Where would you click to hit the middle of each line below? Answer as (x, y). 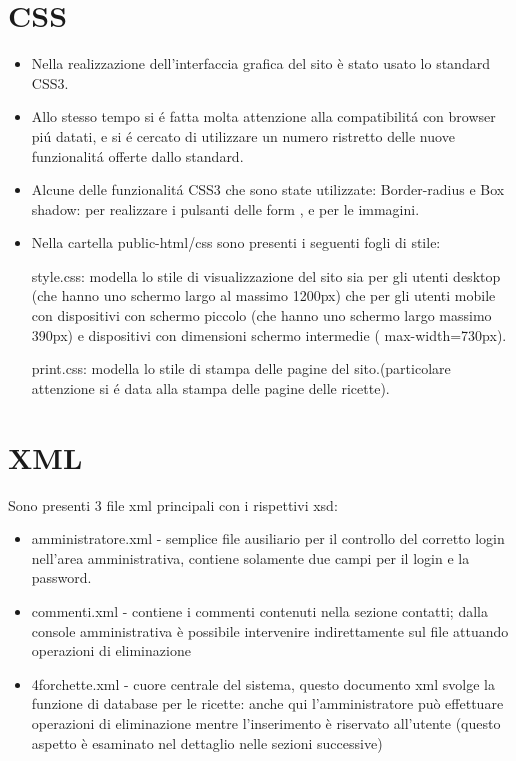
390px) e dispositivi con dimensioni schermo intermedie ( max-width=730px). (269, 334)
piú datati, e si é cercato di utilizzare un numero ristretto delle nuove (243, 135)
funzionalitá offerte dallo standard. (137, 155)
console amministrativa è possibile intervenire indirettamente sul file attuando (270, 630)
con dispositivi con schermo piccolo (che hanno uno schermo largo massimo (261, 315)
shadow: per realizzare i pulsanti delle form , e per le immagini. (225, 208)
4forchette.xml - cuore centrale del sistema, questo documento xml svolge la (263, 683)
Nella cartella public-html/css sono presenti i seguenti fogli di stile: (236, 242)
